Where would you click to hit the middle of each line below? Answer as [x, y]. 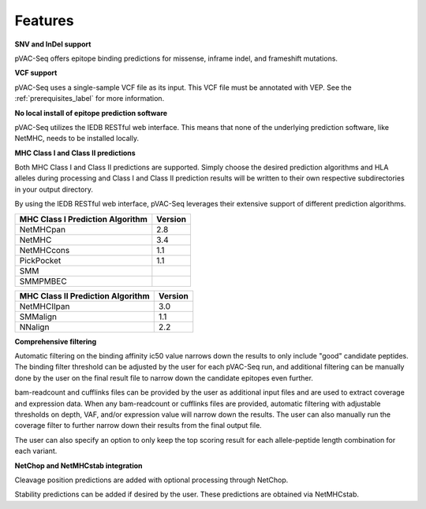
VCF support [36, 73]
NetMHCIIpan [45, 306]
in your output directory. [54, 189]
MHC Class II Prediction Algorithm [84, 295]
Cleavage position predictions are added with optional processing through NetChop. [151, 480]
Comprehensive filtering [56, 341]
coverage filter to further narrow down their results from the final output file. [138, 425]
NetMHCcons [45, 250]
